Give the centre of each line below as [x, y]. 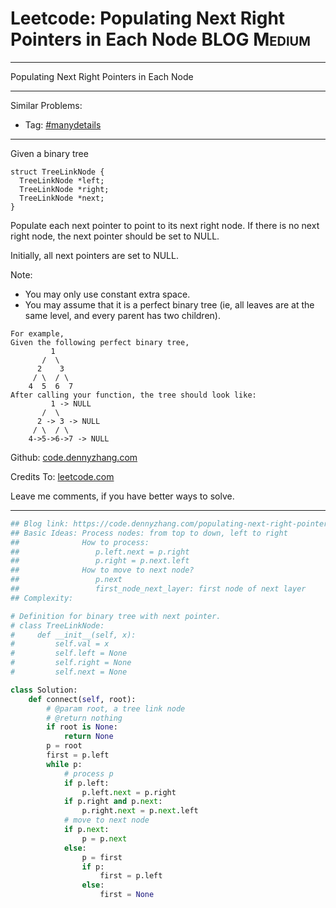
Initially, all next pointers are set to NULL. [94, 255]
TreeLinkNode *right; [64, 189]
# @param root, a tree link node [116, 708]
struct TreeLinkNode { [57, 172]
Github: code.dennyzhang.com [74, 457]
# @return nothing [84, 718]
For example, [37, 333]
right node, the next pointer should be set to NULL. [115, 236]
